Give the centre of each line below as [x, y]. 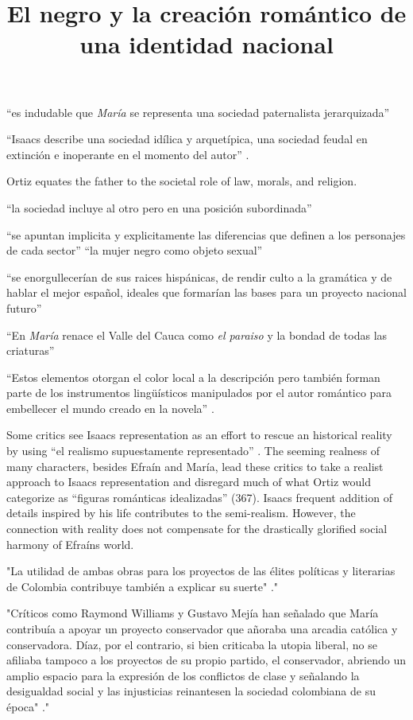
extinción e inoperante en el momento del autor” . [128, 154]
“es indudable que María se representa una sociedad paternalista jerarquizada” [198, 112]
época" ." [28, 706]
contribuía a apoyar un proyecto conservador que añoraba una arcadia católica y [202, 629]
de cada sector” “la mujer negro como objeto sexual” [135, 250]
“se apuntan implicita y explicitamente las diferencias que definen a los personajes [206, 234]
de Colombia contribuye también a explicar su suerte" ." [143, 586]
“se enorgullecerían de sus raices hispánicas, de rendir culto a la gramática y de [199, 276]
